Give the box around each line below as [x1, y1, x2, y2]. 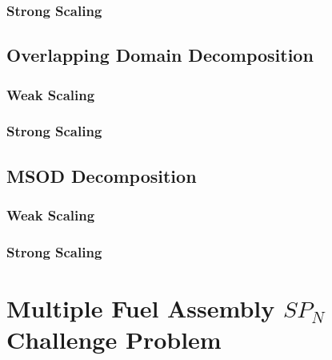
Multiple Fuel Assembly [6, 291, 275, 324]
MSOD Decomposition [6, 163, 197, 188]
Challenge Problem [6, 323, 222, 356]
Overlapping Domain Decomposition [6, 42, 314, 67]
